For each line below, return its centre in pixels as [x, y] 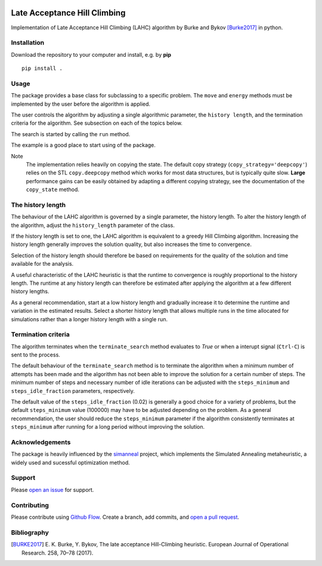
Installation [28, 43]
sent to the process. [36, 355]
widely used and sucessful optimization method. [71, 462]
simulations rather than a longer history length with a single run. [89, 319]
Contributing [30, 505]
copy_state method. [53, 190]
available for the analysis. [42, 264]
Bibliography [30, 533]
